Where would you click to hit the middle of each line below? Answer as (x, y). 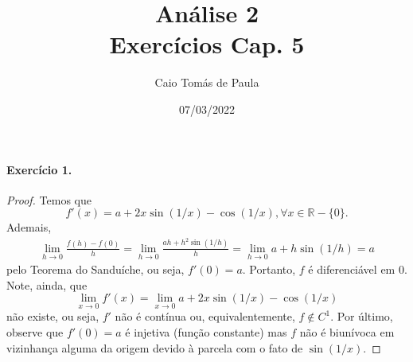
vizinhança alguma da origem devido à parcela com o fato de (155, 347)
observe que (35, 332)
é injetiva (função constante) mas (206, 332)
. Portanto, (269, 269)
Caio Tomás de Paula (207, 82)
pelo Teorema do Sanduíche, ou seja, (95, 269)
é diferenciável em (352, 269)
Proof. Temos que (49, 199)
